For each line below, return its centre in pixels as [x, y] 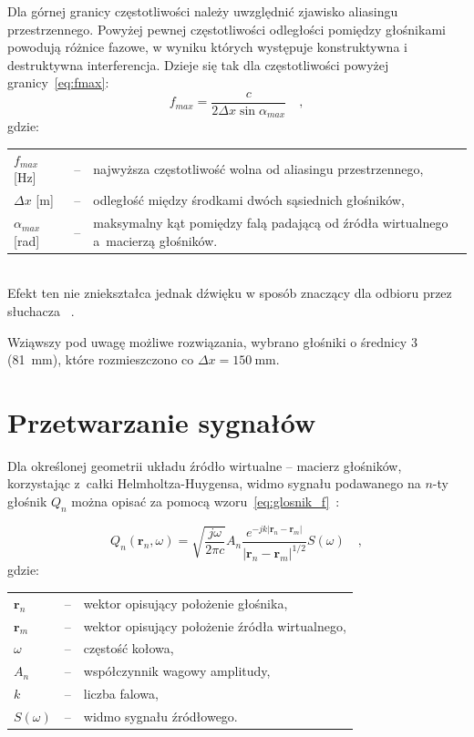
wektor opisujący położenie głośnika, [185, 603]
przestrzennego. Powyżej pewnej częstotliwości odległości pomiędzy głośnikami [227, 29]
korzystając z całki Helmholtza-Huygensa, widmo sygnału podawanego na [214, 483]
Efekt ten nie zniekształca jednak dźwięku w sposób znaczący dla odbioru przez [230, 293]
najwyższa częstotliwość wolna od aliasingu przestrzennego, [258, 168]
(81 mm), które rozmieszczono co [101, 359]
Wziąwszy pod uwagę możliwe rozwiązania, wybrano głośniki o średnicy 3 [212, 341]
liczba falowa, [121, 694]
